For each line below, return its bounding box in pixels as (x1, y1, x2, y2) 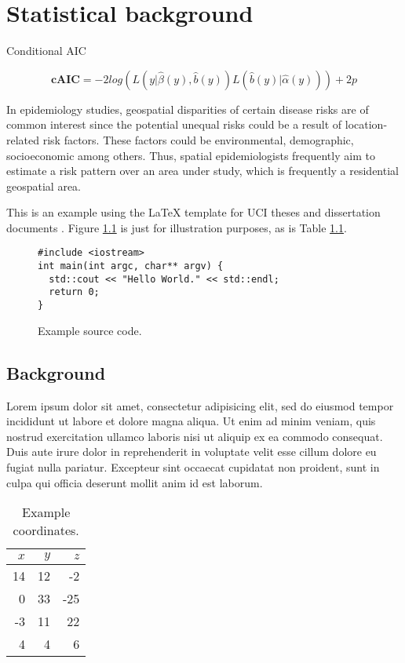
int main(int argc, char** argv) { (38, 260, 224, 272)
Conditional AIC (6, 42, 86, 59)
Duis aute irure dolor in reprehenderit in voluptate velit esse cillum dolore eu (6, 443, 377, 460)
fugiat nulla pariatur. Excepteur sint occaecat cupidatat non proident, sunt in (6, 458, 380, 475)
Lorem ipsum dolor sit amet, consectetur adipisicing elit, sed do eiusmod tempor (6, 397, 394, 413)
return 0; (49, 286, 100, 298)
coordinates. (13, 521, 79, 540)
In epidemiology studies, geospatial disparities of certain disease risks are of (6, 100, 369, 117)
